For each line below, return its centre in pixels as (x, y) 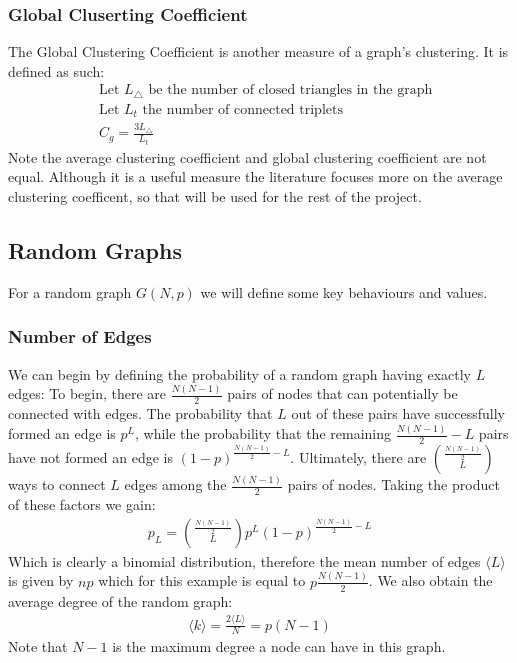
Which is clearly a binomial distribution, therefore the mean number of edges (244, 560)
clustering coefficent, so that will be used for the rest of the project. (215, 196)
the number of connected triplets (242, 109)
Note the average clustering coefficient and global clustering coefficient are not (247, 156)
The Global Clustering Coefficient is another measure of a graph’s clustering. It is (258, 51)
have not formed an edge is (90, 457)
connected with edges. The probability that (140, 413)
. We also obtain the (430, 580)
